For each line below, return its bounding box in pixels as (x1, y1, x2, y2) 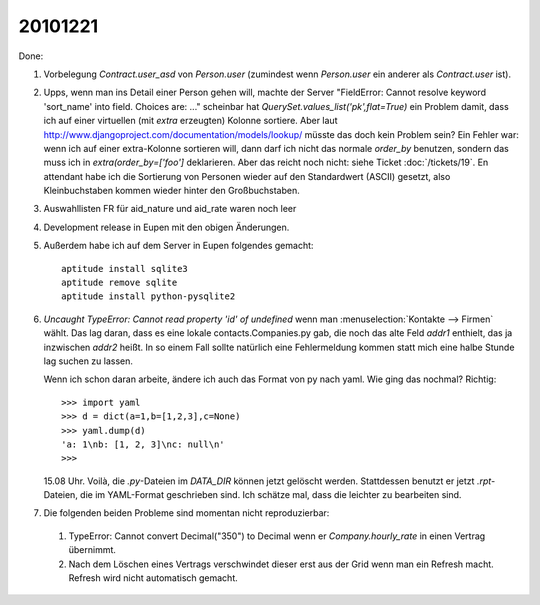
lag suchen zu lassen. (43, 355, 134, 367)
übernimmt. (68, 544, 117, 556)
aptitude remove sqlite (61, 277, 178, 289)
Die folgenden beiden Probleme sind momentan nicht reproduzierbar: (43, 507, 330, 519)
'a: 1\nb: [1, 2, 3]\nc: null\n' (61, 438, 225, 450)
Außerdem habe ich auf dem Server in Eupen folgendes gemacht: (43, 240, 314, 252)
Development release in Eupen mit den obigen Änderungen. (43, 221, 290, 233)
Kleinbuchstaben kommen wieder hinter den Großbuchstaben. (43, 185, 300, 197)
